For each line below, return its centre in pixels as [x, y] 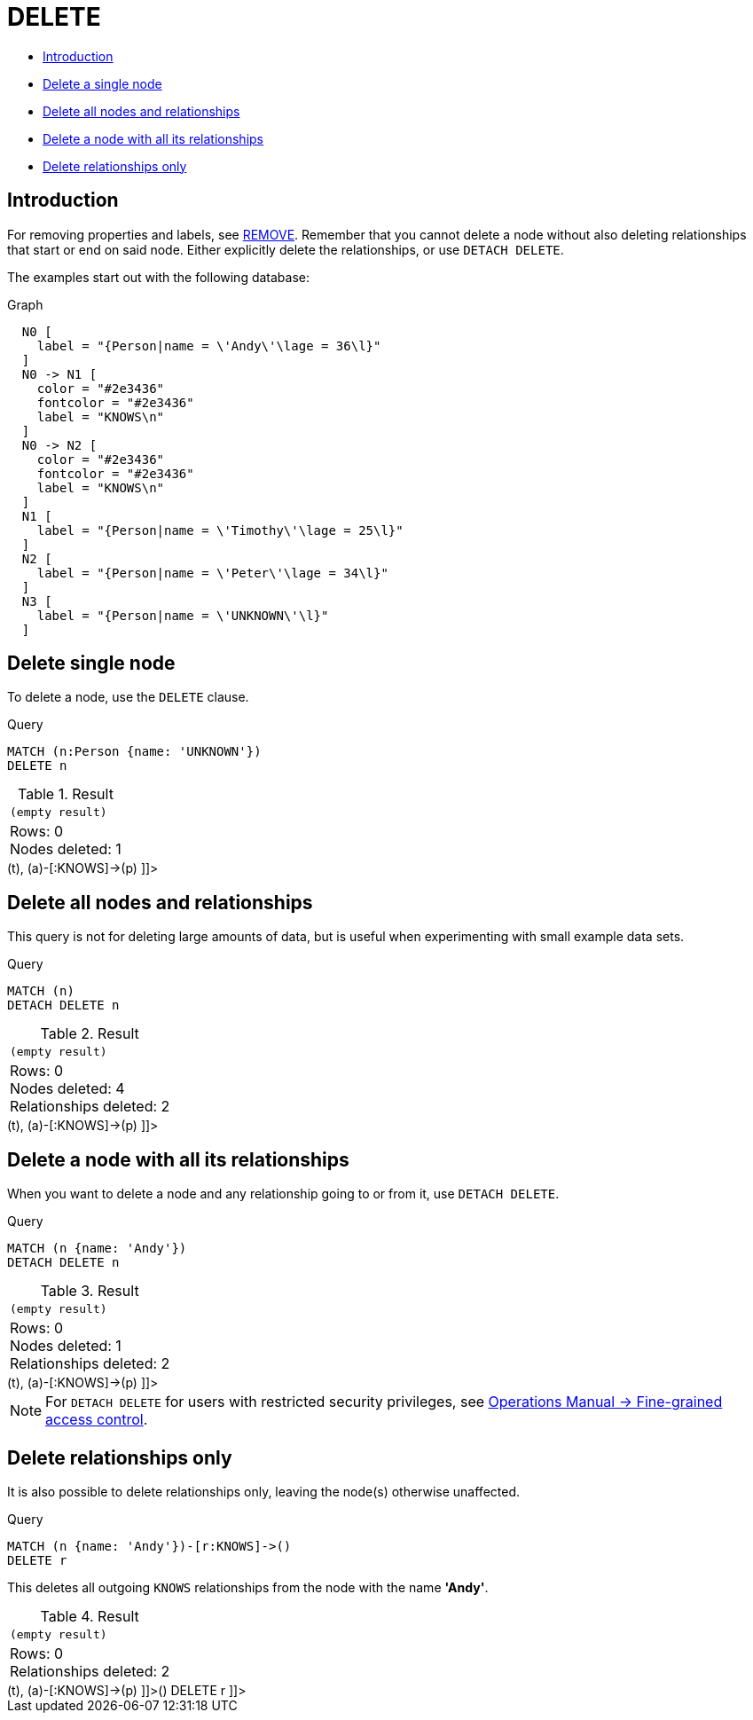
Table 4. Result [90, 1616]
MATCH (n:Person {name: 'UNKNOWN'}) [134, 752]
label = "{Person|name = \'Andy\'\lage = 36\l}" [209, 346]
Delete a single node [102, 83]
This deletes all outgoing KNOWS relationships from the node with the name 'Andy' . [248, 1587]
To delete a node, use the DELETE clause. [128, 697]
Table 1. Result [65, 794]
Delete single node [91, 664]
